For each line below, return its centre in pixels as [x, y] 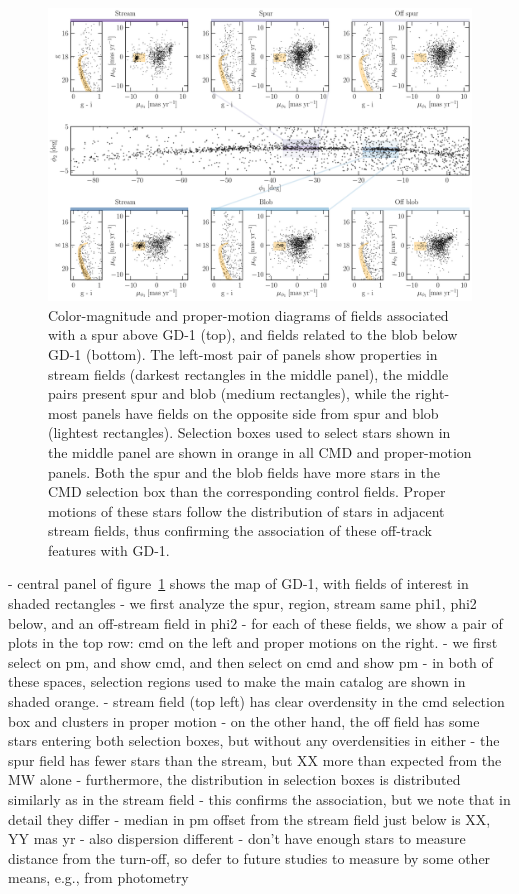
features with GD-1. [109, 549]
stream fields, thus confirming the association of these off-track [240, 530]
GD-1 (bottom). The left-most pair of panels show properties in [243, 353]
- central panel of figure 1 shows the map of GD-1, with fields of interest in [238, 583]
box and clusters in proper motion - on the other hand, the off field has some [244, 720]
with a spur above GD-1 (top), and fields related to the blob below [253, 334]
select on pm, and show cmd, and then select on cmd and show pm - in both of [250, 661]
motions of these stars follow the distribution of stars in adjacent [246, 510]
